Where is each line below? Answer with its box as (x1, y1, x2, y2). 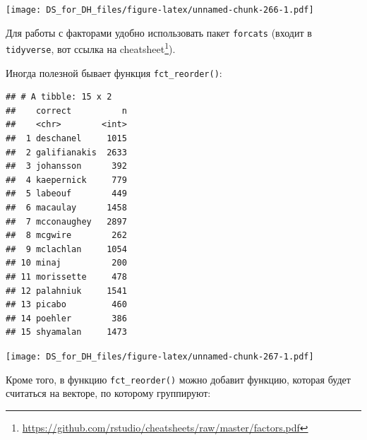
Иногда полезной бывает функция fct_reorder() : (6, 65, 222, 80)
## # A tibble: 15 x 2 (6, 92, 112, 102)
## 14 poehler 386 (6, 313, 127, 323)
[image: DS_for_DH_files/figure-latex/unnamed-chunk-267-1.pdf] (6, 351, 314, 362)
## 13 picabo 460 (6, 299, 127, 310)
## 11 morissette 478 (6, 272, 127, 282)
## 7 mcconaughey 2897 (6, 216, 127, 227)
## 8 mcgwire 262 (6, 230, 127, 241)
